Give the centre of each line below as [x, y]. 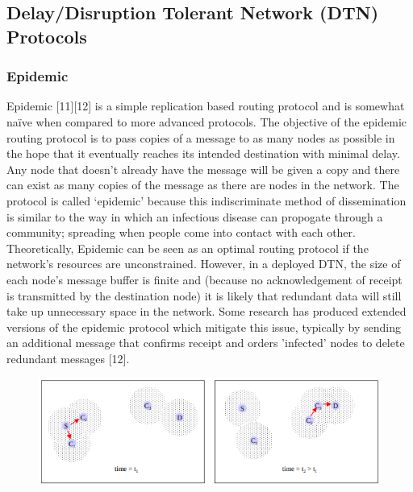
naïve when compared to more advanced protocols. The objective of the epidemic [206, 121]
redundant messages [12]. [68, 358]
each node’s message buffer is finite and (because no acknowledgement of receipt [204, 279]
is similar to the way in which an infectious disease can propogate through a [195, 216]
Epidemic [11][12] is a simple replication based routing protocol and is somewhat [206, 106]
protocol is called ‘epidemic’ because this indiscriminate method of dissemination [206, 200]
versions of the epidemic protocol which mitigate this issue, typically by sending [204, 327]
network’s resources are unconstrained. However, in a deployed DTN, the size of [204, 264]
